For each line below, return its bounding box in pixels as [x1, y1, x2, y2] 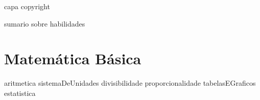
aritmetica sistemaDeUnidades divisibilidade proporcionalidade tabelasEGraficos [4, 78, 256, 88]
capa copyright [4, 1, 50, 11]
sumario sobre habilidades [4, 18, 85, 29]
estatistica [4, 87, 36, 98]
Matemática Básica [4, 48, 141, 69]
